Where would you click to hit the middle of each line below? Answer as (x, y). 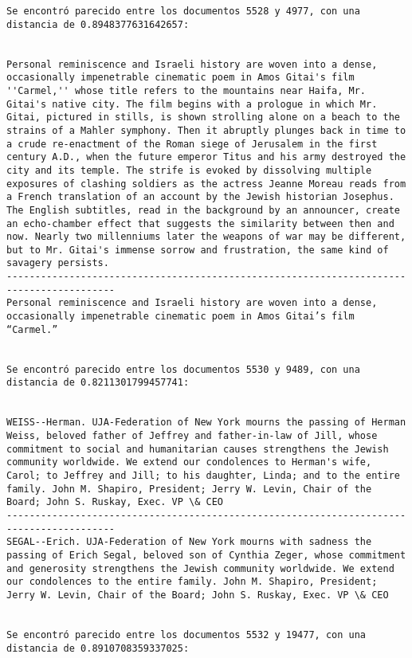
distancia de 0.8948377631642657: (98, 24)
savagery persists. (58, 263)
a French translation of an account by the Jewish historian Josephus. (200, 197)
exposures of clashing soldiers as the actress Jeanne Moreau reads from (206, 184)
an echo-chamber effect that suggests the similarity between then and (200, 223)
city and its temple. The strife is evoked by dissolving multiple (189, 170)
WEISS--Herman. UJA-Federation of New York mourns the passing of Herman (206, 423)
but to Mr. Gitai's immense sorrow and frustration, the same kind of (198, 250)
